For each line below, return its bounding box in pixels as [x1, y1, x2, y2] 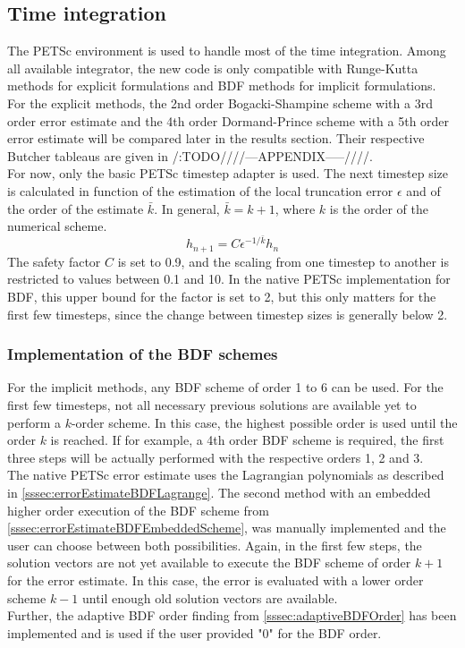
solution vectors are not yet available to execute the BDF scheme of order [7, 553, 411, 572]
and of [406, 181, 441, 200]
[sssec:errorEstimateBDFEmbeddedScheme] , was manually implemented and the [7, 518, 446, 537]
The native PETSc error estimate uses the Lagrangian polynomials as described [7, 465, 444, 484]
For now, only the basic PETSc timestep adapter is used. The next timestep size [7, 164, 449, 183]
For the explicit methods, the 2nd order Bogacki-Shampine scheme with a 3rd [7, 93, 433, 112]
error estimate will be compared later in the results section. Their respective [7, 129, 425, 148]
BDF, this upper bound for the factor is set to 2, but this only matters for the [7, 287, 436, 306]
